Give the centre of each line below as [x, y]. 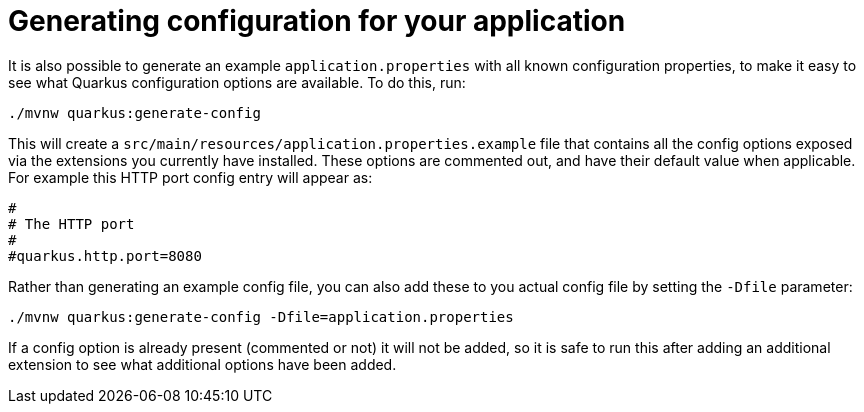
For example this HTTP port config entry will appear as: [190, 177]
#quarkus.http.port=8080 [105, 255]
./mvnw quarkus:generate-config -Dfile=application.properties [261, 316]
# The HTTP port [71, 223]
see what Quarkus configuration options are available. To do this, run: [237, 82]
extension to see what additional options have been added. [202, 364]
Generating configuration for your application [317, 21]
